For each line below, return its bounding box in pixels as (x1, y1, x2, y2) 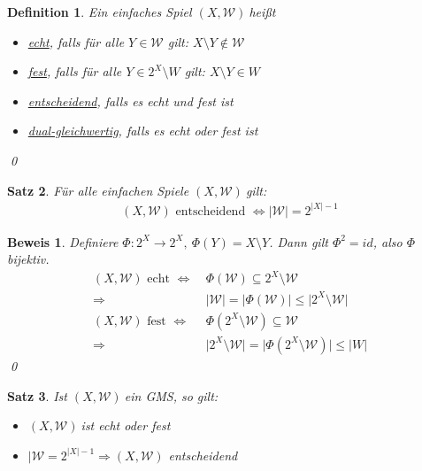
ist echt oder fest (81, 416, 171, 435)
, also (372, 232, 403, 251)
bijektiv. (7, 250, 50, 268)
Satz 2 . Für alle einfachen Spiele (7, 181, 189, 199)
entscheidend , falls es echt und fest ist (27, 91, 234, 110)
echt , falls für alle (27, 32, 125, 50)
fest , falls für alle (27, 62, 122, 81)
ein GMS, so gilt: (124, 386, 219, 405)
